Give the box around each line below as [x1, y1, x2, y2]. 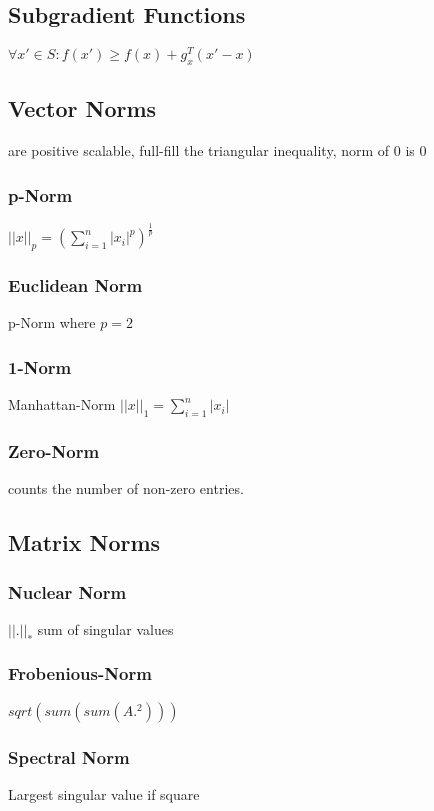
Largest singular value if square [8, 783, 200, 804]
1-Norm [8, 354, 72, 379]
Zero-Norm [8, 439, 100, 463]
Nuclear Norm [8, 579, 127, 604]
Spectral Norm [8, 744, 130, 769]
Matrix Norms [8, 527, 161, 558]
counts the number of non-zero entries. [8, 478, 244, 499]
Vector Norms [8, 93, 157, 124]
